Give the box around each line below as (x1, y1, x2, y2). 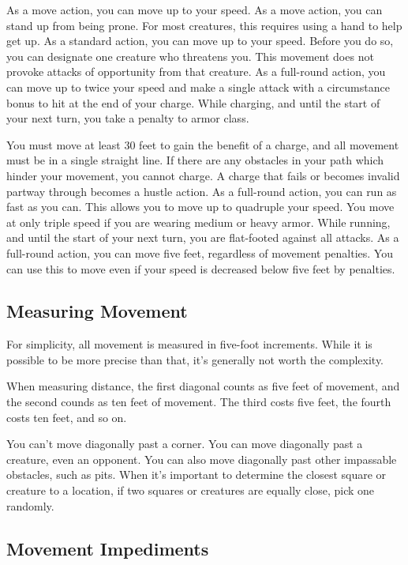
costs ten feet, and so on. (6, 409, 127, 425)
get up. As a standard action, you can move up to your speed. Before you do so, (6, 32, 394, 49)
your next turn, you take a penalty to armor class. (6, 110, 249, 126)
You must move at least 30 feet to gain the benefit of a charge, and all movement (6, 136, 399, 153)
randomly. (6, 497, 54, 514)
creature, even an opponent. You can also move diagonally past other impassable (6, 450, 397, 467)
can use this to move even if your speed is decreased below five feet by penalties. (6, 260, 395, 277)
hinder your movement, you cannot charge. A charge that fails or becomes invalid (6, 167, 400, 183)
